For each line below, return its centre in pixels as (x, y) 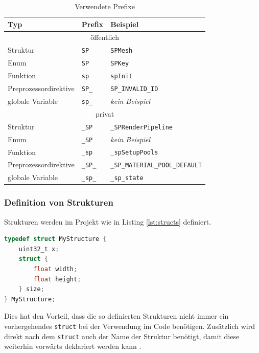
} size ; (31, 289)
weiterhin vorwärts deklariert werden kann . (73, 346)
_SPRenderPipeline (142, 127)
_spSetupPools (134, 153)
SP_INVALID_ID (134, 89)
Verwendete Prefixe (105, 6)
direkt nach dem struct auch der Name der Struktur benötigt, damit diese (122, 336)
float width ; (55, 269)
